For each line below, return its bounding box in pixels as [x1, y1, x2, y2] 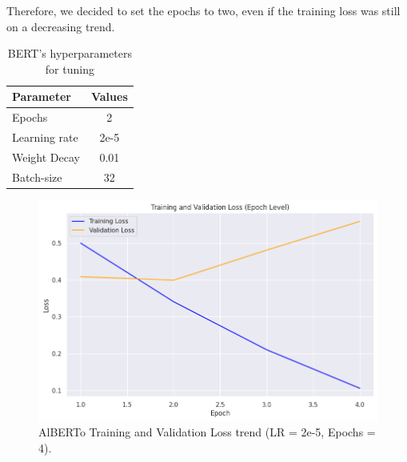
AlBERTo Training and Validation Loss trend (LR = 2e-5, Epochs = [38, 424, 376, 440]
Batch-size [12, 168, 62, 185]
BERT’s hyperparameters [7, 45, 132, 62]
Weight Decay [12, 148, 80, 165]
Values [90, 88, 128, 105]
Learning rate [12, 129, 78, 146]
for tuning [45, 60, 94, 77]
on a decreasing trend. [6, 18, 115, 34]
